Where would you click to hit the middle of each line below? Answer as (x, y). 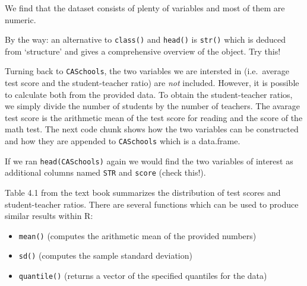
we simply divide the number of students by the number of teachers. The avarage (153, 106)
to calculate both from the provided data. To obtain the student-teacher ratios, (149, 94)
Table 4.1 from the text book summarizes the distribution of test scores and (143, 193)
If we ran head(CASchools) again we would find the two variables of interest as (149, 161)
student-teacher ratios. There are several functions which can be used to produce (152, 204)
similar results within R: (49, 216)
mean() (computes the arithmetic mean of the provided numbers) (137, 235)
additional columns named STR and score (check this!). (105, 172)
